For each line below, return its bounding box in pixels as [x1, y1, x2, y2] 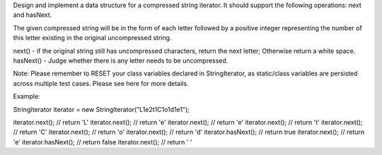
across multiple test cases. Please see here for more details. [13, 79, 189, 87]
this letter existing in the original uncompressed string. [13, 34, 172, 42]
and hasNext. [13, 11, 52, 19]
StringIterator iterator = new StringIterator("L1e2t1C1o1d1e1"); [13, 105, 190, 113]
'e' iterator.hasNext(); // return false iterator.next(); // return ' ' [13, 137, 192, 146]
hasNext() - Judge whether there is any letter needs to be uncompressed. [13, 56, 228, 65]
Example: [13, 92, 40, 101]
